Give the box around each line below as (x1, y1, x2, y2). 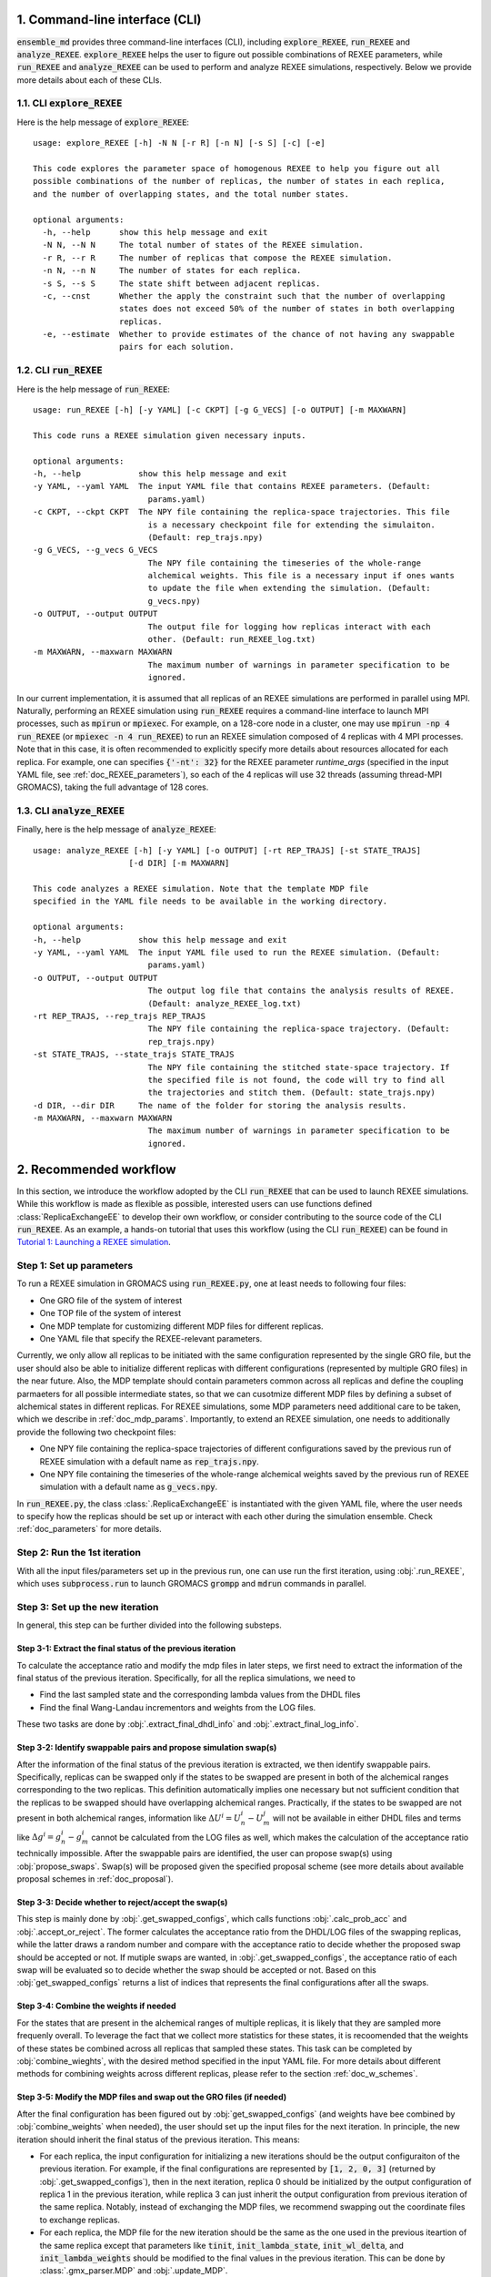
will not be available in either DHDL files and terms (272, 1812, 462, 1823)
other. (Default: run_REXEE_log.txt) (147, 634, 316, 645)
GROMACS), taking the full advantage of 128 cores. (16, 781, 209, 792)
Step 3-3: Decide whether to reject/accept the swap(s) (16, 1897, 228, 1908)
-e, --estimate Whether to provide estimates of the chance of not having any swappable (42, 329, 455, 340)
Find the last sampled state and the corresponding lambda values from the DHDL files (39, 1690, 361, 1700)
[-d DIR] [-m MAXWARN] (128, 858, 230, 869)
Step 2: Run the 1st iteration (16, 1547, 141, 1559)
